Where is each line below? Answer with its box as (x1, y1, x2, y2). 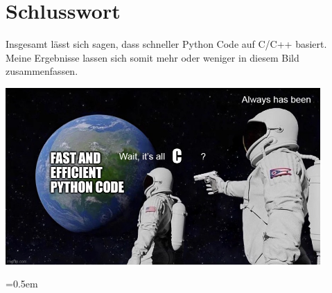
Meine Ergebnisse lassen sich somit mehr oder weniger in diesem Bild (6, 50, 299, 64)
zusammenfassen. (6, 64, 78, 78)
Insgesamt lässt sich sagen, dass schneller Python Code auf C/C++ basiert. (6, 37, 327, 51)
